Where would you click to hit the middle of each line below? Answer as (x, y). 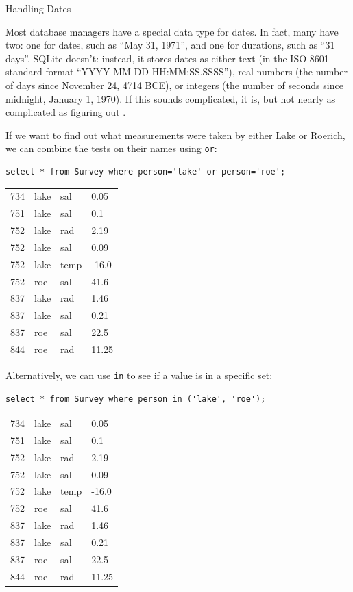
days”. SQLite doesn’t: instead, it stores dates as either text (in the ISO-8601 (167, 58)
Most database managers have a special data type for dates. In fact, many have (172, 31)
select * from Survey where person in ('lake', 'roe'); (136, 399)
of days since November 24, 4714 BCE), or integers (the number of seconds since (174, 85)
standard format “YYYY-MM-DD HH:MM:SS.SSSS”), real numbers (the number (176, 72)
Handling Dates (38, 8)
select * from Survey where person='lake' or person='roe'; (146, 172)
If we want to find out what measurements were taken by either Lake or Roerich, (175, 134)
